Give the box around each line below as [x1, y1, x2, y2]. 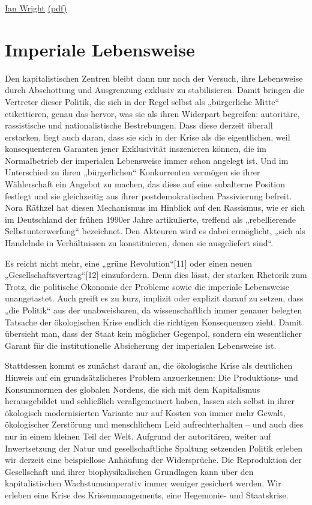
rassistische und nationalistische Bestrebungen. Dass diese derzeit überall [5, 119, 273, 132]
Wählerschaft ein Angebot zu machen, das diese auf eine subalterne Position [5, 178, 285, 190]
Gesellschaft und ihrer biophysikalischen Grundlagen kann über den [5, 465, 254, 477]
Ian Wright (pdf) [5, 2, 67, 14]
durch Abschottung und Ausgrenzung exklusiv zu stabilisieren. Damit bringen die [5, 83, 304, 96]
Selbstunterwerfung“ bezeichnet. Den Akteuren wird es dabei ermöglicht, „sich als [5, 225, 305, 237]
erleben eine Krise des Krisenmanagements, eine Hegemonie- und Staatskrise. [5, 488, 289, 501]
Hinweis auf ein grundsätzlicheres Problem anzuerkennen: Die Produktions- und [5, 370, 298, 383]
